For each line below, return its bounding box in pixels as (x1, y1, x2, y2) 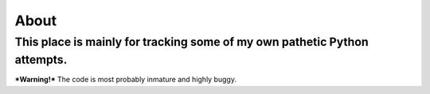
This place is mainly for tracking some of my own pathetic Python (14, 35, 369, 49)
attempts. (14, 52, 68, 67)
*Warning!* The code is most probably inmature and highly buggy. (14, 75, 236, 85)
